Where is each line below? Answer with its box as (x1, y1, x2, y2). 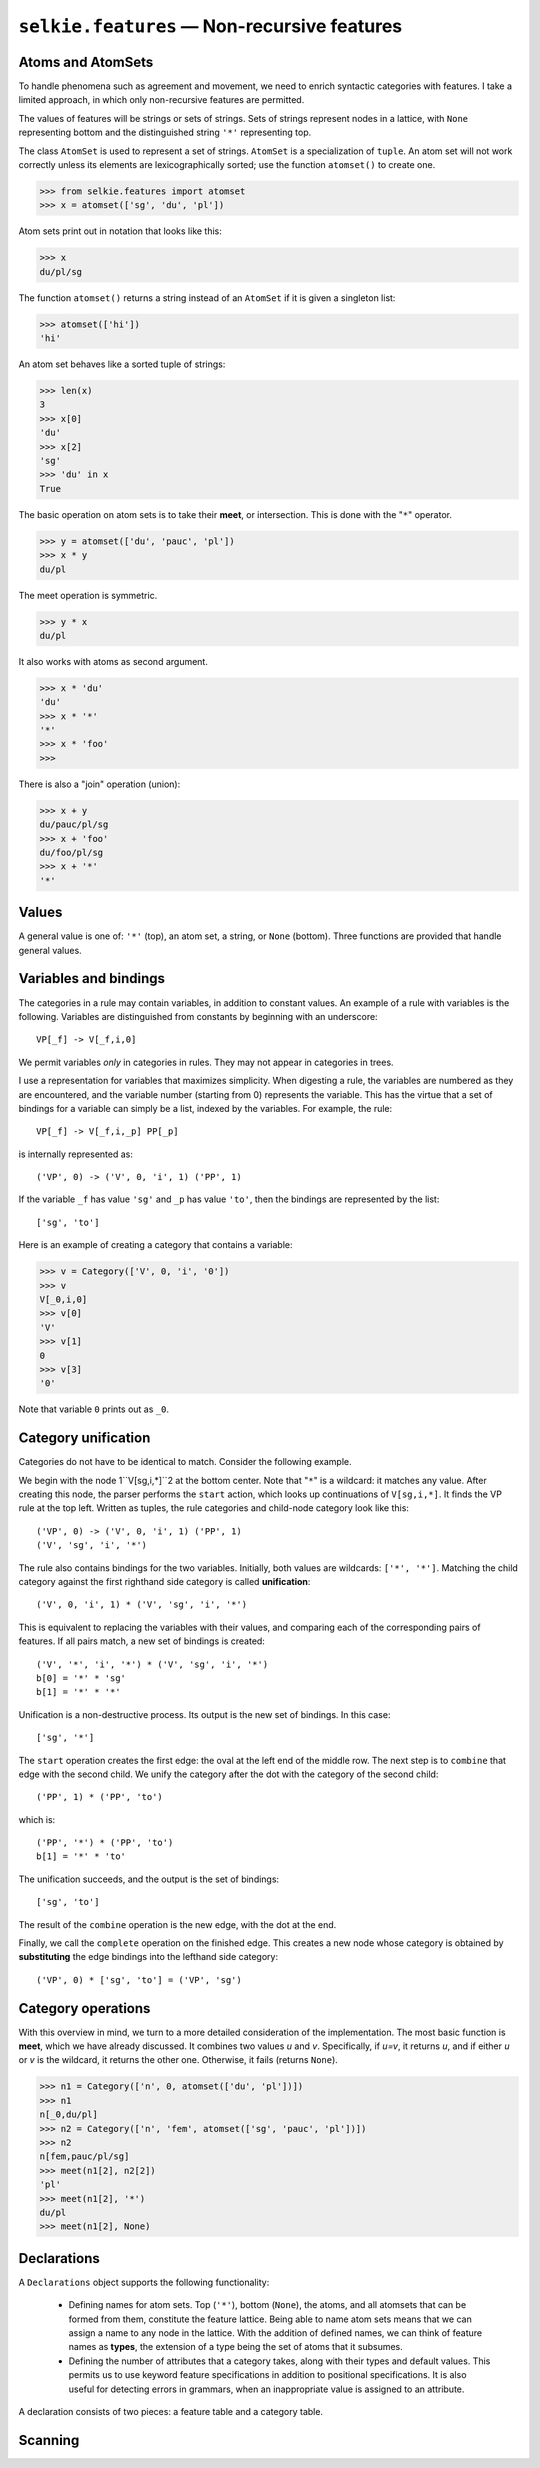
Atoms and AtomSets (18, 53, 154, 70)
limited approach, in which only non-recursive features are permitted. (18, 94, 305, 106)
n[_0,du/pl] (39, 2109, 99, 2120)
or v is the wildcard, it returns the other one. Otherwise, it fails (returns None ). (18, 2054, 339, 2066)
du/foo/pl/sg (39, 846, 104, 858)
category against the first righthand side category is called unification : (18, 1575, 311, 1587)
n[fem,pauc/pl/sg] (39, 2151, 130, 2162)
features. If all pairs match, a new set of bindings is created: (18, 1635, 265, 1647)
